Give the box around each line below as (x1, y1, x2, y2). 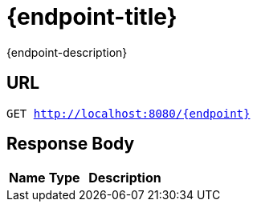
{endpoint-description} (6, 45, 128, 59)
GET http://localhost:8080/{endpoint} (6, 106, 251, 120)
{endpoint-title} (6, 3, 177, 30)
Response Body (6, 134, 135, 154)
